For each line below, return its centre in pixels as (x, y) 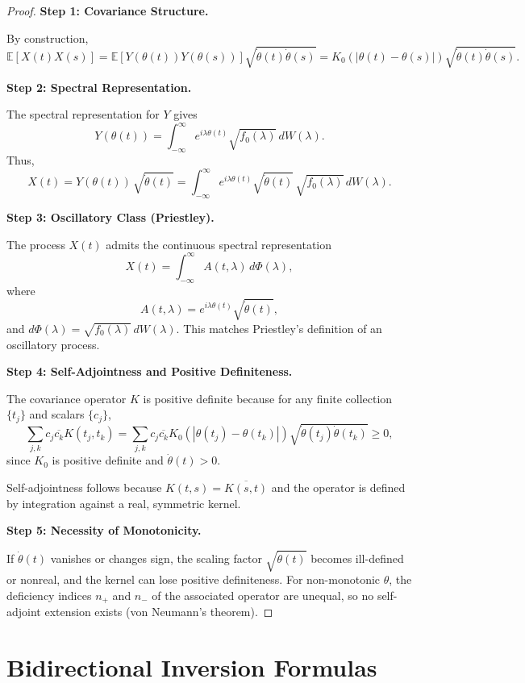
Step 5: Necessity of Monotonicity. (104, 530)
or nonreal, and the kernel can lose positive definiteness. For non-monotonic (194, 579)
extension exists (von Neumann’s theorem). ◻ (159, 612)
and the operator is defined (338, 487)
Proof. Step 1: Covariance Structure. (108, 10)
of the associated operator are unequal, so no (263, 595)
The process (36, 244)
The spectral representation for (83, 114)
